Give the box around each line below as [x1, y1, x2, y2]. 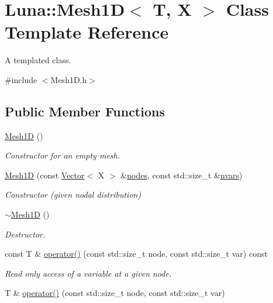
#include [5, 73, 37, 85]
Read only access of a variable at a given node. [5, 267, 172, 279]
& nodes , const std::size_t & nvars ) [120, 168, 243, 181]
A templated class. [5, 54, 71, 66]
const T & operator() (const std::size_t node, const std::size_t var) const [5, 247, 268, 260]
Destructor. [5, 228, 46, 240]
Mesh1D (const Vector [5, 168, 85, 181]
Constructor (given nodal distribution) [5, 188, 141, 201]
